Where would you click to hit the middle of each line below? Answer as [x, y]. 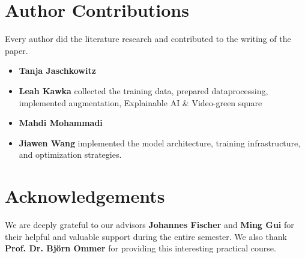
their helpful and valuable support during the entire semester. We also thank [146, 236]
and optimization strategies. [70, 154]
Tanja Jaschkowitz [57, 70]
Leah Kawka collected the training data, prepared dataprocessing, [143, 90]
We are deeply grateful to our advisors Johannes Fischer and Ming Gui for [149, 224]
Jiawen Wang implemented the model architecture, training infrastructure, [160, 142]
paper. [17, 50]
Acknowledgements [85, 196]
